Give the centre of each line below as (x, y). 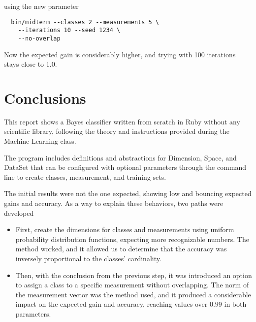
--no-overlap (39, 38)
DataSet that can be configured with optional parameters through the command (125, 167)
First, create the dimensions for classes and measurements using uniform (125, 229)
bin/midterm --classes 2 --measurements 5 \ (85, 22)
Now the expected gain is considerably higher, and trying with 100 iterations (120, 54)
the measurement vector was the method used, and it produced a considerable (133, 294)
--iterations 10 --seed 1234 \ (69, 30)
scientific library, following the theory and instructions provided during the (117, 131)
